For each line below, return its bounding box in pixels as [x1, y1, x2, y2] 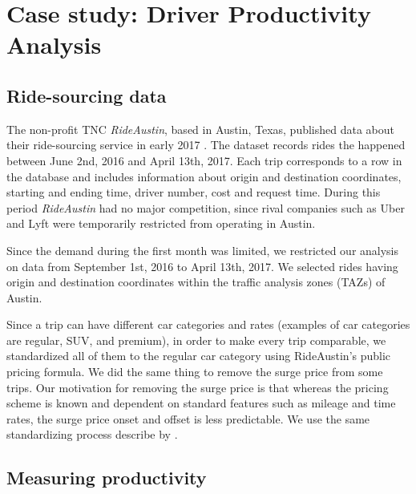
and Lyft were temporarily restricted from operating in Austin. [6, 215, 316, 232]
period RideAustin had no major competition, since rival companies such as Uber [6, 199, 405, 216]
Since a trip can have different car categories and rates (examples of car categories [6, 316, 410, 333]
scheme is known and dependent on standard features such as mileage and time [6, 395, 396, 411]
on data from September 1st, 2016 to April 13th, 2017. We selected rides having [6, 257, 398, 274]
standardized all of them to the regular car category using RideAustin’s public [6, 347, 391, 364]
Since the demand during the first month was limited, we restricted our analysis [6, 241, 399, 258]
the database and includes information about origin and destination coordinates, [6, 168, 402, 184]
